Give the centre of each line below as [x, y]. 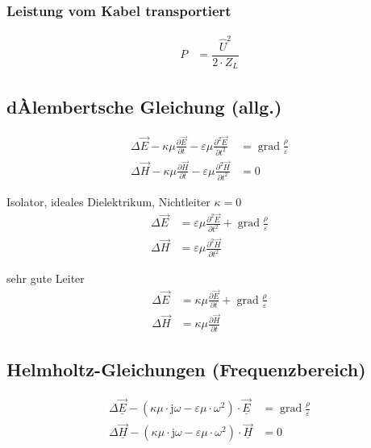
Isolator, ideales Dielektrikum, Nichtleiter [108, 201]
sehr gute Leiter [46, 278]
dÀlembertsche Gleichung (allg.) [144, 106]
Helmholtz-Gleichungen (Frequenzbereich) [186, 369]
